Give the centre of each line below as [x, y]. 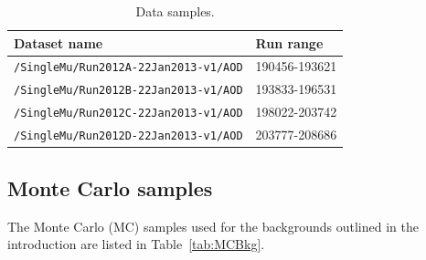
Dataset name [59, 42]
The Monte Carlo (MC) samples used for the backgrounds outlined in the [213, 226]
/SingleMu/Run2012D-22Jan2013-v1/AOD [128, 136]
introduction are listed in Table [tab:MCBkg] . [136, 244]
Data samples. [175, 11]
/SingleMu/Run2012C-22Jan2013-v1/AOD [128, 114]
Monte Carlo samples [110, 187]
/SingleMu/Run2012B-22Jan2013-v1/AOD [128, 91]
